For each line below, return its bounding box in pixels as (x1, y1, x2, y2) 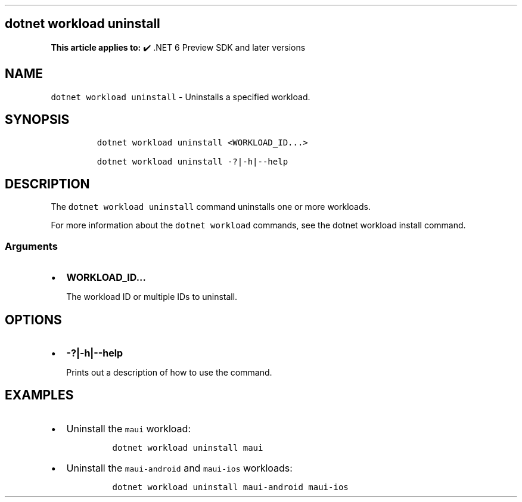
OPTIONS (5, 312, 62, 327)
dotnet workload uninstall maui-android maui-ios (112, 482, 349, 492)
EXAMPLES (5, 388, 74, 403)
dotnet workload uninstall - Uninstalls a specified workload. (51, 91, 310, 102)
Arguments (5, 240, 58, 252)
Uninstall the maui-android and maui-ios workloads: (66, 461, 293, 474)
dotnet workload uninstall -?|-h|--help (97, 156, 288, 166)
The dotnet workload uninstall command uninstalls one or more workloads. (51, 202, 371, 212)
